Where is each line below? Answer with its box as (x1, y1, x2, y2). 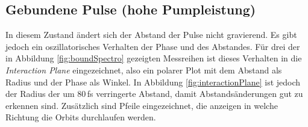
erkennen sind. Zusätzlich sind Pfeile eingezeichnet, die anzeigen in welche (5, 99, 278, 111)
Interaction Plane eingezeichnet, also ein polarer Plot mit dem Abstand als (5, 63, 282, 76)
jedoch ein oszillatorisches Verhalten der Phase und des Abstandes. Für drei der (5, 40, 300, 52)
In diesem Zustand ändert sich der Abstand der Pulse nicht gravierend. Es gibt (5, 28, 297, 41)
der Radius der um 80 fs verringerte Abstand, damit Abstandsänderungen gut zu (5, 87, 303, 100)
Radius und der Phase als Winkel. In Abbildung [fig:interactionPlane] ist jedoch (5, 75, 301, 88)
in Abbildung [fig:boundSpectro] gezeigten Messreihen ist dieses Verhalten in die (5, 52, 302, 64)
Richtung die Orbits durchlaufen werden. (5, 111, 156, 123)
